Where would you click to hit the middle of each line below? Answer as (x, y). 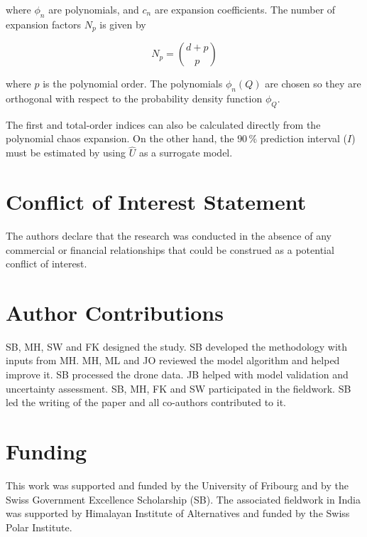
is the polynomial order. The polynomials (133, 84)
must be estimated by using (66, 153)
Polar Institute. (39, 527)
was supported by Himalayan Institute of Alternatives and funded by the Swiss (178, 513)
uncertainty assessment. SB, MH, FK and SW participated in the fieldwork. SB (179, 388)
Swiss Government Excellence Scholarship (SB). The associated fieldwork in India (183, 499)
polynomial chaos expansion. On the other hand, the (120, 138)
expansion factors (43, 24)
